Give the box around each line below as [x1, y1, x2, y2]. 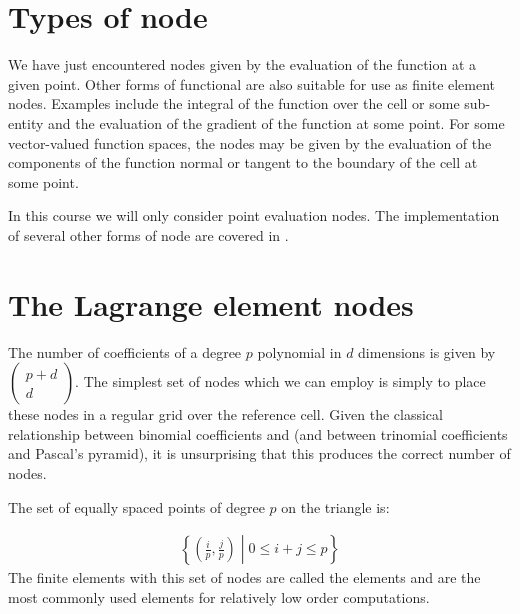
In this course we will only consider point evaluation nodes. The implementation [8, 205, 500, 226]
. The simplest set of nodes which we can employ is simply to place [75, 371, 486, 392]
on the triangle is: [281, 496, 390, 517]
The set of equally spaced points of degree [8, 496, 265, 517]
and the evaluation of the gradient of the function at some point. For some [48, 112, 505, 133]
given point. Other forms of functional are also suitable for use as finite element [8, 73, 496, 94]
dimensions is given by [358, 341, 496, 362]
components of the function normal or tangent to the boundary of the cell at [8, 152, 478, 173]
